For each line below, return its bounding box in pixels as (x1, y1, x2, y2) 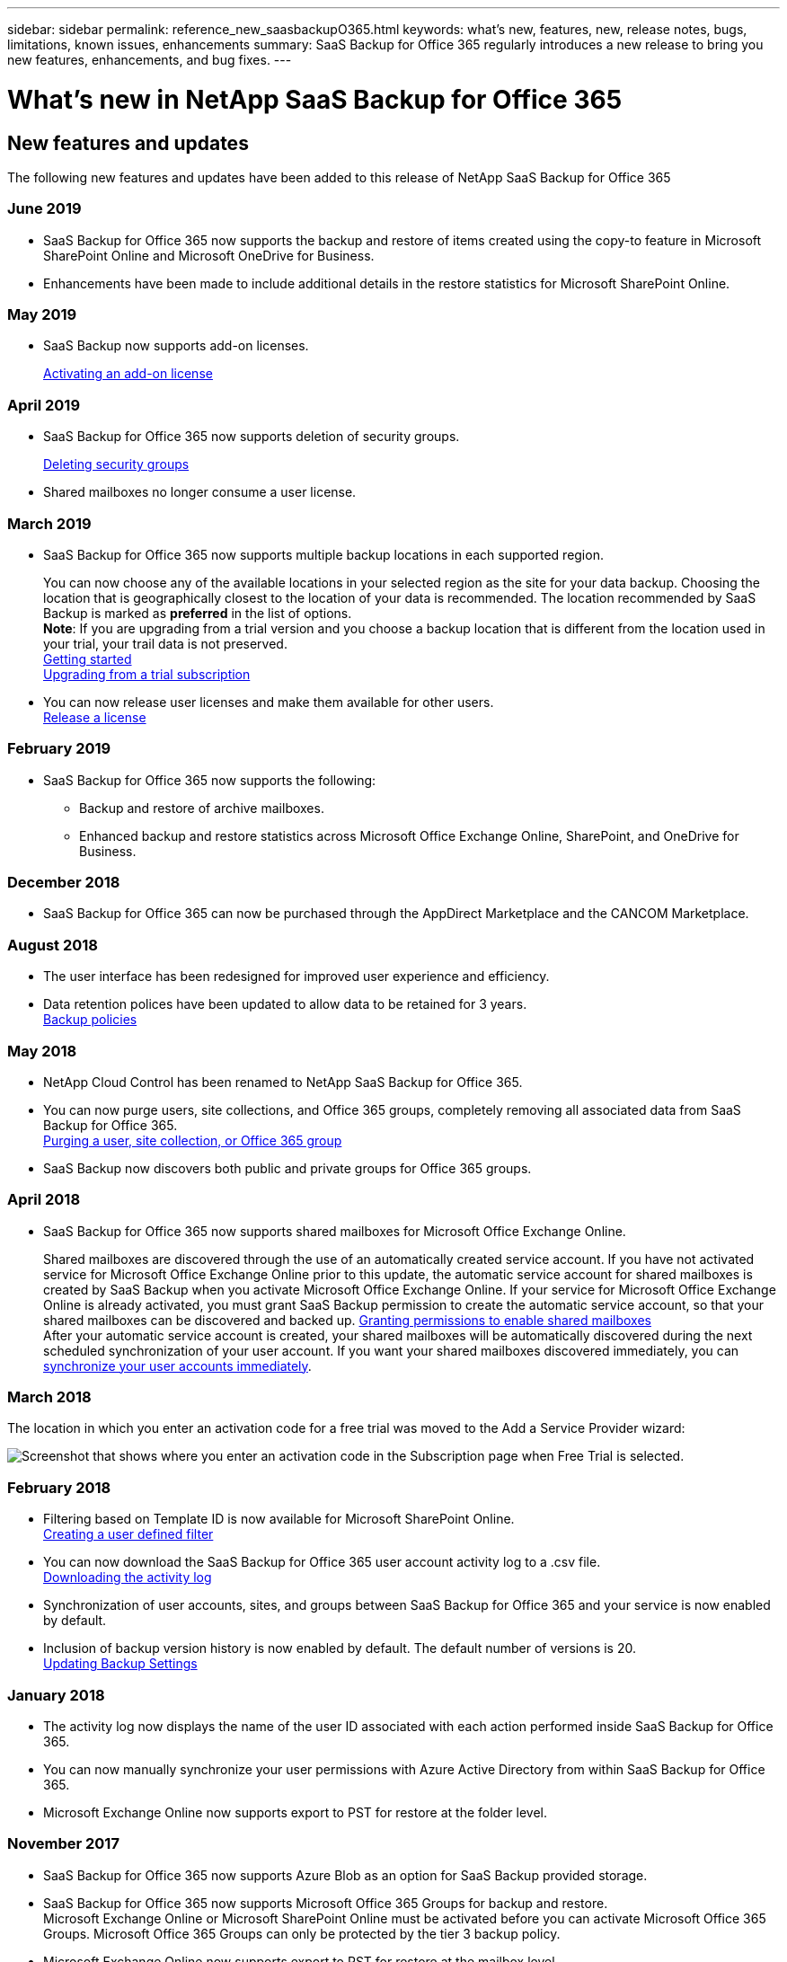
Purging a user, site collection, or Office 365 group (43, 1132, 342, 1148)
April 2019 (7, 395, 81, 414)
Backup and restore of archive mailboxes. (79, 800, 324, 816)
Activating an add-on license (43, 366, 213, 382)
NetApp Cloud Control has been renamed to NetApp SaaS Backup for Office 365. (43, 1074, 523, 1090)
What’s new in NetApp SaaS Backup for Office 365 (7, 84, 623, 115)
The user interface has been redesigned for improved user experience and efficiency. (43, 968, 550, 985)
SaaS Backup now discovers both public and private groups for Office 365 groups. (43, 1160, 532, 1176)
